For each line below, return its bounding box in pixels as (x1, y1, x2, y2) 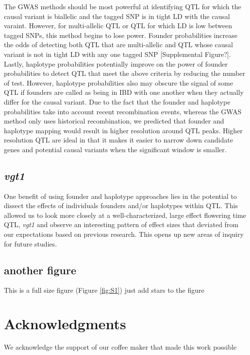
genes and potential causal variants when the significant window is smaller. (4, 144, 227, 154)
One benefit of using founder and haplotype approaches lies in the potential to (4, 191, 237, 201)
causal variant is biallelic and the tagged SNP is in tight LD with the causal (4, 11, 230, 21)
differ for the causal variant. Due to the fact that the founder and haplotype (4, 96, 231, 106)
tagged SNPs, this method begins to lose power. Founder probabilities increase (4, 30, 237, 40)
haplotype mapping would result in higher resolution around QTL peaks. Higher (4, 125, 243, 135)
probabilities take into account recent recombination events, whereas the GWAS (4, 106, 242, 116)
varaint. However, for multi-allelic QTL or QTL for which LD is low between (4, 20, 233, 31)
